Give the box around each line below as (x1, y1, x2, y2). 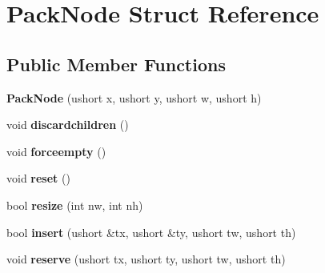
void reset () (6, 170, 70, 187)
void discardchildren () (6, 116, 129, 133)
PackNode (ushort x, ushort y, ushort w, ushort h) (6, 89, 262, 106)
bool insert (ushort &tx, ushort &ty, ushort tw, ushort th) (6, 223, 296, 240)
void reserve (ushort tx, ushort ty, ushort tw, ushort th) (6, 251, 286, 267)
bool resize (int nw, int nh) (6, 196, 143, 213)
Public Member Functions (6, 51, 226, 76)
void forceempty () (6, 143, 106, 159)
